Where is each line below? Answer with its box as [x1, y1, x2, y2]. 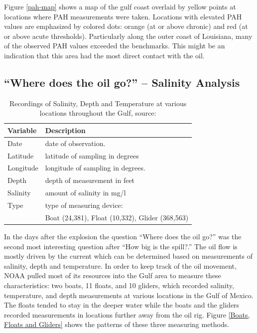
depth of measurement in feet [45, 175, 135, 185]
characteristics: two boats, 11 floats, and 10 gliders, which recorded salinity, [4, 280, 234, 290]
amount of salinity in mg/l [45, 187, 126, 198]
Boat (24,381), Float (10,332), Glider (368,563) [45, 212, 189, 222]
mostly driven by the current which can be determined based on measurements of [4, 251, 253, 261]
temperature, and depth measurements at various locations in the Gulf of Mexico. [4, 290, 254, 300]
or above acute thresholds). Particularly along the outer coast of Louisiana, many [4, 30, 253, 41]
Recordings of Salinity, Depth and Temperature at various [9, 98, 187, 108]
